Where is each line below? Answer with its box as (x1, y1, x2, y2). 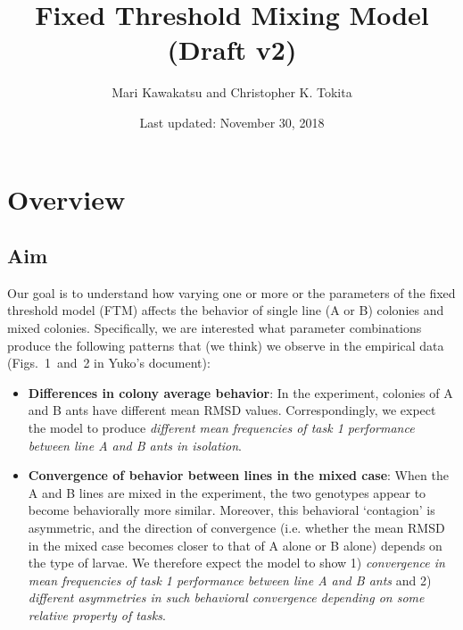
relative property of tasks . (28, 605, 166, 624)
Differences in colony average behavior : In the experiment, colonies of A (28, 383, 453, 402)
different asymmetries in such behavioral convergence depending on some (28, 588, 425, 607)
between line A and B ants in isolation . (28, 435, 243, 454)
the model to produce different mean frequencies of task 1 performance (28, 419, 415, 437)
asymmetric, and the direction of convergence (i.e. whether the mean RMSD (28, 518, 445, 537)
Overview (7, 180, 126, 217)
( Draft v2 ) (167, 31, 297, 68)
